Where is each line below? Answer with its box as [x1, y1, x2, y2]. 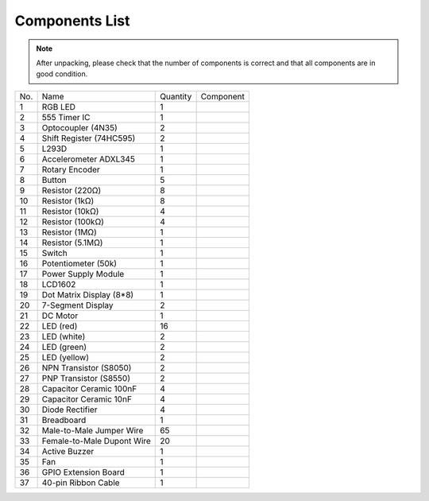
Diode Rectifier [41, 404, 98, 415]
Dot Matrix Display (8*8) [41, 289, 134, 300]
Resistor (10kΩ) [41, 205, 99, 216]
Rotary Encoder [41, 164, 101, 175]
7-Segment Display [41, 299, 114, 310]
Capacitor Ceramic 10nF [41, 394, 133, 405]
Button [41, 174, 67, 185]
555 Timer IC [41, 111, 91, 122]
